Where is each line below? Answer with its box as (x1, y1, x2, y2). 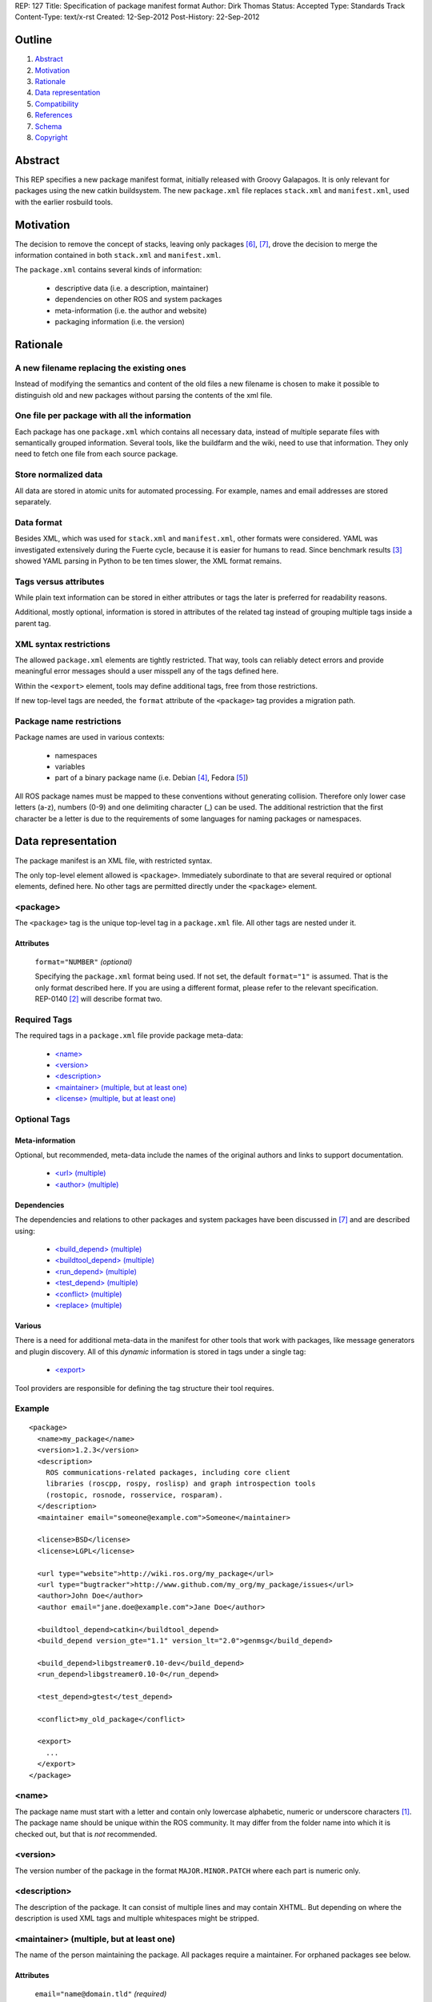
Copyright (34, 133, 68, 143)
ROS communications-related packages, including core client (45, 1468, 291, 1477)
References (34, 111, 73, 120)
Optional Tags (14, 1113, 71, 1124)
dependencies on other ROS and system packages (54, 295, 222, 304)
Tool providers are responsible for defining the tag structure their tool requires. (14, 1383, 274, 1393)
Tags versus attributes (14, 576, 105, 587)
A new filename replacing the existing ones (14, 362, 187, 373)
